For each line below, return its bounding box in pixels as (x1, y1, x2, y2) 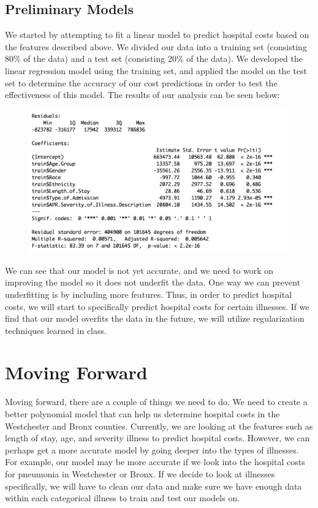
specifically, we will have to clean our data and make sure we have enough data (5, 479, 302, 492)
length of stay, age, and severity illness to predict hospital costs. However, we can (5, 431, 310, 444)
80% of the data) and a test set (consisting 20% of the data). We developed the (5, 52, 303, 65)
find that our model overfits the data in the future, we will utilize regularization (5, 312, 305, 325)
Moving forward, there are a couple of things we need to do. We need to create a (5, 395, 308, 408)
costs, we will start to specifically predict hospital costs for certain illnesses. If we (5, 300, 309, 313)
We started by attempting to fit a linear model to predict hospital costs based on (5, 28, 309, 41)
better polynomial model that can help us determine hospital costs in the (5, 408, 280, 420)
